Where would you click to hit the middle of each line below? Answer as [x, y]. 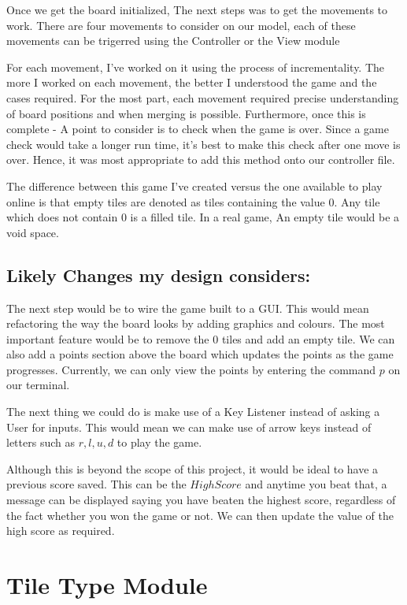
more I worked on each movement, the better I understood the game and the [192, 82]
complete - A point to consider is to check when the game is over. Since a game [198, 129]
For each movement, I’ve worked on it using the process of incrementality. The [196, 67]
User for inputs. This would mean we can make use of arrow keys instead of [189, 427]
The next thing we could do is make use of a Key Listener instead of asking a [193, 412]
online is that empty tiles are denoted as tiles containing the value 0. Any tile [193, 201]
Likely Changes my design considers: [159, 275]
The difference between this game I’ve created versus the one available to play [194, 186]
